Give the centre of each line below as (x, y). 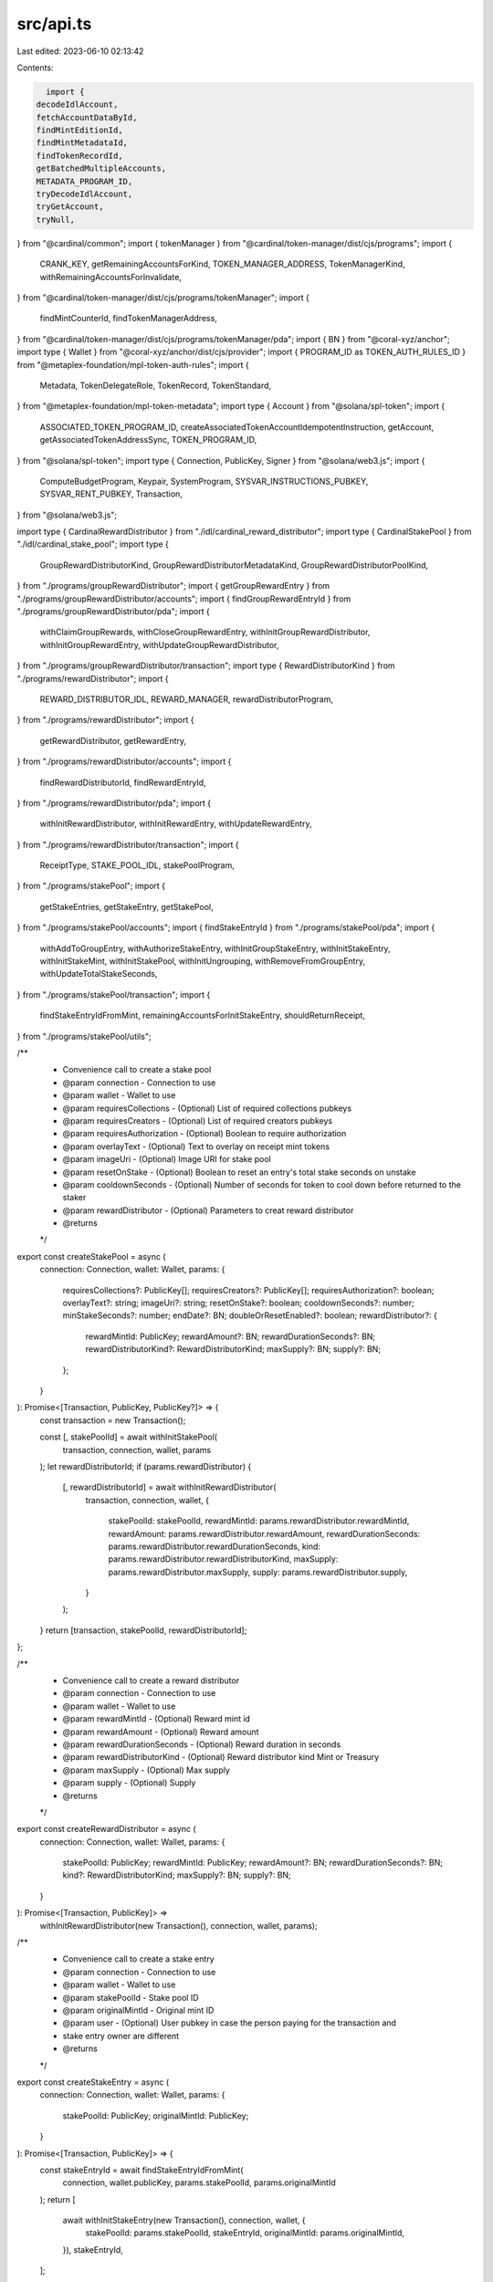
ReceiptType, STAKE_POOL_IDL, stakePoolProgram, (137, 865)
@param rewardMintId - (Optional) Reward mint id (157, 1719)
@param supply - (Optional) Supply (129, 1783)
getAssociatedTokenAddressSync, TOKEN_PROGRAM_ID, (148, 440)
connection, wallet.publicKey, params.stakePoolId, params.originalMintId (199, 2183)
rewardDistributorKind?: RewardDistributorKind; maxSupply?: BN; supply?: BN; (233, 1349)
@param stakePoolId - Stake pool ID (131, 1997)
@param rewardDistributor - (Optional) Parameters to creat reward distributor (208, 1210)
